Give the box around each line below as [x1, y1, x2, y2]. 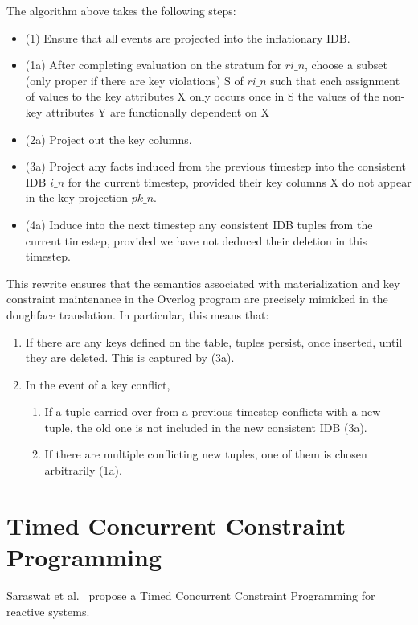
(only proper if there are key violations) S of [25, 72, 244, 88]
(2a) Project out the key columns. [25, 130, 192, 147]
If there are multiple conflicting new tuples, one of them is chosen [44, 446, 367, 463]
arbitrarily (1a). [44, 462, 122, 479]
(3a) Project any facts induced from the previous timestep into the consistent [25, 158, 406, 175]
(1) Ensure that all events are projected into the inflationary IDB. [25, 29, 350, 46]
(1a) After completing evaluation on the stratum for [25, 56, 282, 73]
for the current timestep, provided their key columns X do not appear [68, 173, 412, 190]
